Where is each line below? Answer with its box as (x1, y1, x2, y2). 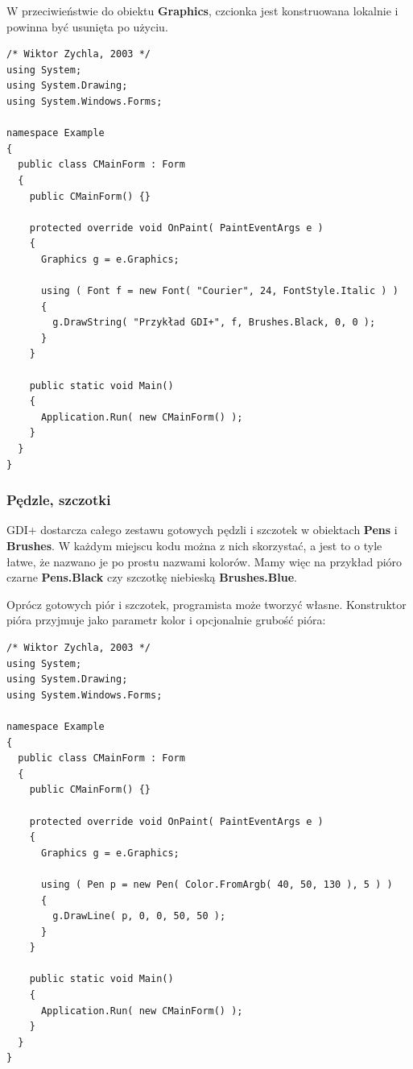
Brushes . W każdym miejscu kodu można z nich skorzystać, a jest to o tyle (6, 537, 382, 554)
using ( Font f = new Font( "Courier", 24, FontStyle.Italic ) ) (40, 285, 399, 297)
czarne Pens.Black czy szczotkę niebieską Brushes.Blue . (6, 569, 297, 586)
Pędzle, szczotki (6, 490, 111, 510)
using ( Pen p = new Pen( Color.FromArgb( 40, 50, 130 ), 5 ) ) (40, 878, 393, 890)
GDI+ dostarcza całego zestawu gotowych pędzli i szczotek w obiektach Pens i (6, 521, 398, 538)
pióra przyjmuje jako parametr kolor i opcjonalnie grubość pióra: (6, 611, 326, 628)
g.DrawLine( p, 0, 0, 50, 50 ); (52, 910, 226, 922)
